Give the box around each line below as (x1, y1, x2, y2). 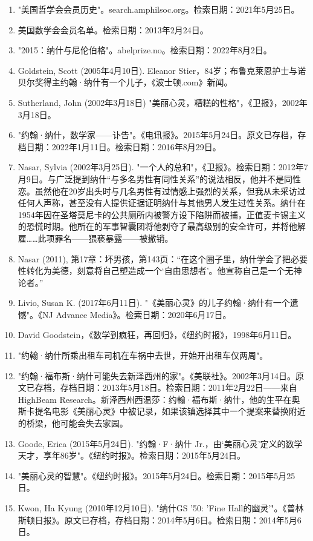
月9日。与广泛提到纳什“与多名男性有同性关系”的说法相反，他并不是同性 (18, 172, 302, 185)
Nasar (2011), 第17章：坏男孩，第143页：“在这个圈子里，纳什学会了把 (18, 252, 291, 265)
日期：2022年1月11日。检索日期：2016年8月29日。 (26, 140, 221, 153)
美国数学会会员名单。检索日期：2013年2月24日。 (18, 23, 208, 36)
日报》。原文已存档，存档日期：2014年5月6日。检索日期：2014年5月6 (34, 513, 302, 526)
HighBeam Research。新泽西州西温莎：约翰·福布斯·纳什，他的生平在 (18, 393, 292, 405)
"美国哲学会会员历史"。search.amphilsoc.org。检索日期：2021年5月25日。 (18, 3, 300, 15)
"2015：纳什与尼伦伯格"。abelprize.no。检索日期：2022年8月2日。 (18, 44, 272, 56)
